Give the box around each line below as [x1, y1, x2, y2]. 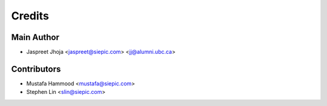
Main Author [11, 32, 60, 42]
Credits [11, 9, 50, 22]
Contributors [11, 64, 61, 74]
